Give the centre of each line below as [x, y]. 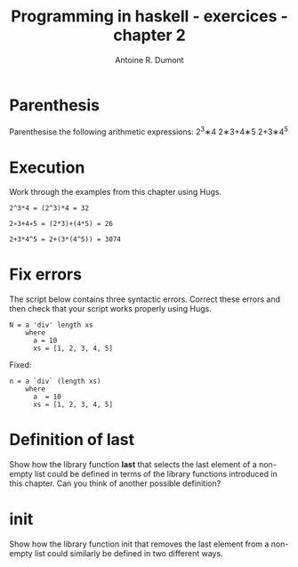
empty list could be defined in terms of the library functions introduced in [143, 474]
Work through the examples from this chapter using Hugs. [116, 192]
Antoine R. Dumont [149, 60]
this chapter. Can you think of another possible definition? [115, 483]
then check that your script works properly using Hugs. [110, 309]
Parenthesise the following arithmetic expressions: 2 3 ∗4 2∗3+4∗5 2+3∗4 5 [149, 131]
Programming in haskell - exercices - [149, 16]
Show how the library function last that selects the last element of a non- [143, 465]
